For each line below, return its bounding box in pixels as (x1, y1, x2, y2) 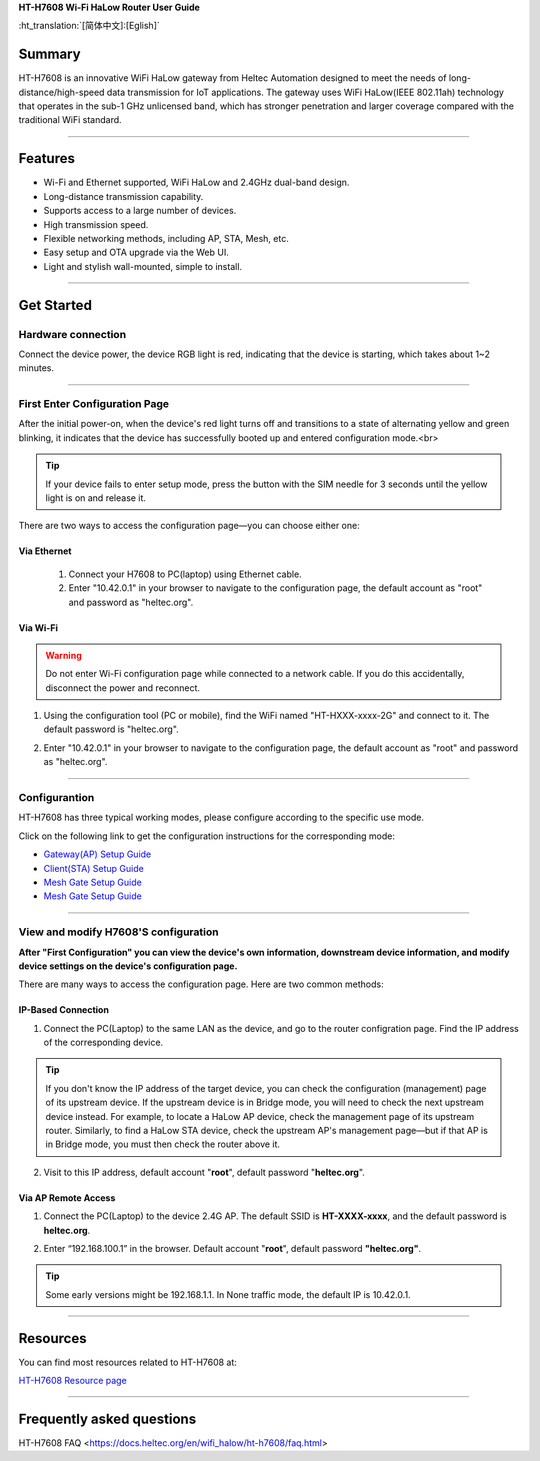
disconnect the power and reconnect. (45, 681, 200, 694)
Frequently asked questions (18, 1410, 197, 1427)
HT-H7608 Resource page (18, 1375, 127, 1387)
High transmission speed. (43, 218, 149, 230)
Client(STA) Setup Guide (43, 862, 144, 874)
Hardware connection (18, 327, 127, 341)
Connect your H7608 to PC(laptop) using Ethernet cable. (68, 568, 302, 580)
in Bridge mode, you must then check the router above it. (45, 1138, 280, 1150)
